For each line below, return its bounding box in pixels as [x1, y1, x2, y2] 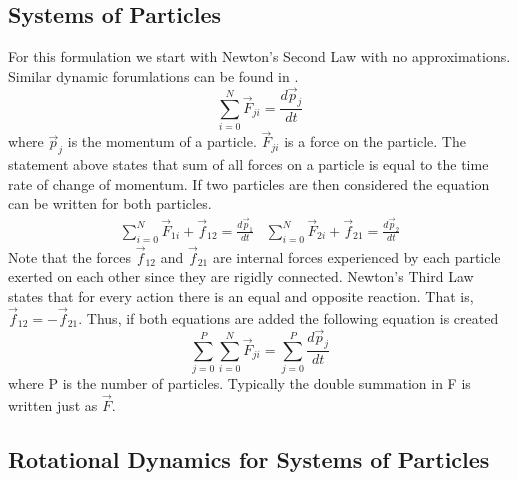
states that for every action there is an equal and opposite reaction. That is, [8, 286, 474, 307]
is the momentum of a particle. [67, 131, 257, 152]
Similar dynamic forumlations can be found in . [8, 65, 299, 86]
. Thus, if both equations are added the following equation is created [78, 307, 499, 328]
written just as [8, 395, 98, 416]
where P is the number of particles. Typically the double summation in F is [8, 373, 471, 394]
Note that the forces [8, 246, 131, 267]
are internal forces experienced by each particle [212, 246, 501, 267]
